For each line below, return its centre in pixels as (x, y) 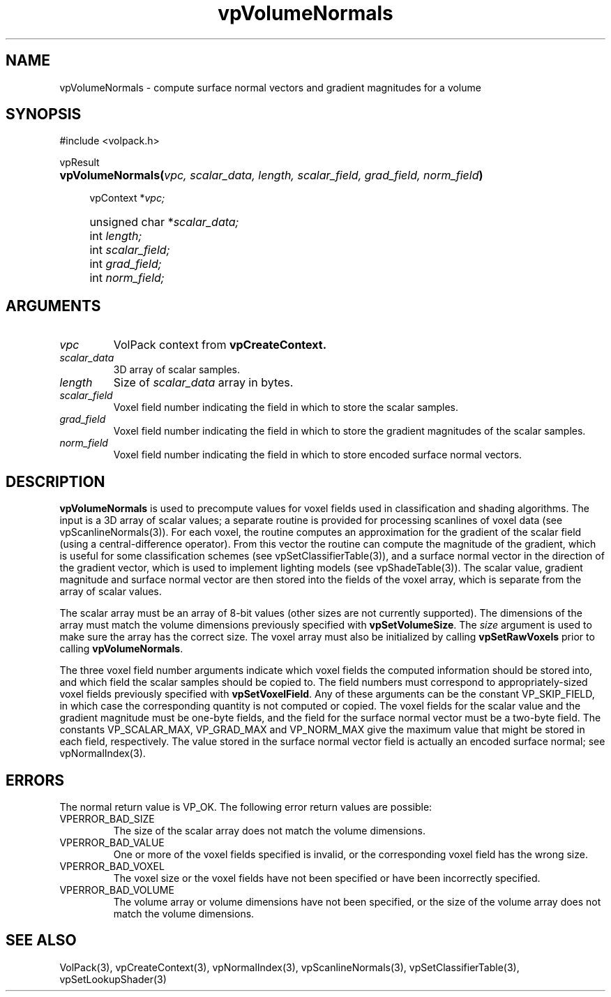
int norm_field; (127, 278)
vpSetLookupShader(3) (113, 979)
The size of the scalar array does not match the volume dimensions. (269, 830)
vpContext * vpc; (127, 198)
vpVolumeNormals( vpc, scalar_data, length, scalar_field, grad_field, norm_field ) (271, 175)
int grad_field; (126, 264)
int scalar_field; (130, 250)
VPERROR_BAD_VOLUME (117, 890)
